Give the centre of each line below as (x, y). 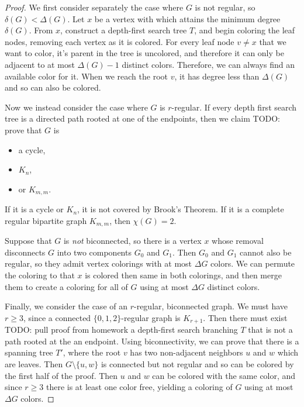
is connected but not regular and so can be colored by (197, 364)
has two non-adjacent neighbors (186, 352)
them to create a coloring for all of (66, 286)
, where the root (92, 352)
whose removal (238, 241)
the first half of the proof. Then (61, 375)
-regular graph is (151, 317)
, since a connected (57, 317)
